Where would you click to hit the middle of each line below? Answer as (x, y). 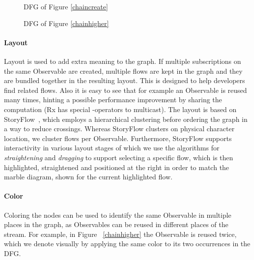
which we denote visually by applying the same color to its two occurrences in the (127, 244)
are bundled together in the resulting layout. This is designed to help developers (125, 80)
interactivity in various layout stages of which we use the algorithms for (112, 148)
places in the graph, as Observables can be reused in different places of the (116, 224)
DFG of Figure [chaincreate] (66, 6)
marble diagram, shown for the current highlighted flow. (88, 177)
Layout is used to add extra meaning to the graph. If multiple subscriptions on (123, 61)
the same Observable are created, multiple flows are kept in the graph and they (123, 71)
